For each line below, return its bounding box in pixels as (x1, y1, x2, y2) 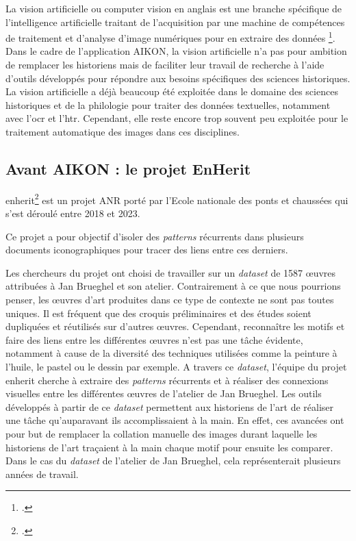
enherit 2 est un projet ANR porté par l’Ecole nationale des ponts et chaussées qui (5, 190, 348, 207)
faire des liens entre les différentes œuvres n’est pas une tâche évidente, (5, 332, 303, 347)
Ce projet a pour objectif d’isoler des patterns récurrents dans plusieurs (5, 229, 304, 243)
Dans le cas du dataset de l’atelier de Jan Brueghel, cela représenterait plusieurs (5, 453, 341, 468)
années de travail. (5, 466, 79, 481)
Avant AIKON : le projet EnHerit (5, 158, 251, 179)
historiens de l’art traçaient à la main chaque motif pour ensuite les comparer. (5, 440, 333, 454)
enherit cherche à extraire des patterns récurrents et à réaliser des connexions (5, 373, 329, 387)
